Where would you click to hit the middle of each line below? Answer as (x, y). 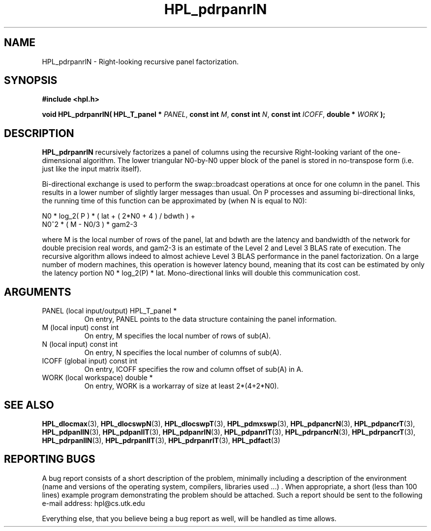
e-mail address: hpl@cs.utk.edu (93, 503)
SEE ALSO (29, 405)
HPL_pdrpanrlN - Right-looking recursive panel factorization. (140, 61)
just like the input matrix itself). (92, 169)
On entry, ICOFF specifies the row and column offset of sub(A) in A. (194, 369)
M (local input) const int (80, 328)
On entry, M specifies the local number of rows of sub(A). (178, 336)
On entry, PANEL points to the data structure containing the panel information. (211, 319)
